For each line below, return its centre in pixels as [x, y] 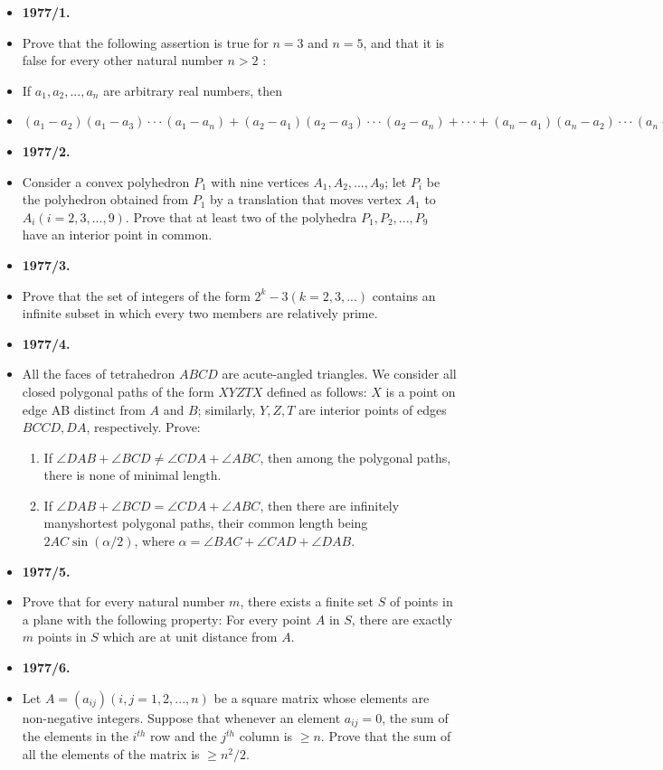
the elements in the [75, 736]
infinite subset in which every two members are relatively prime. [200, 313]
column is [266, 736]
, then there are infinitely [330, 505]
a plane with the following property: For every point [167, 619]
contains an [404, 295]
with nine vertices [260, 181]
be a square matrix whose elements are [322, 697]
